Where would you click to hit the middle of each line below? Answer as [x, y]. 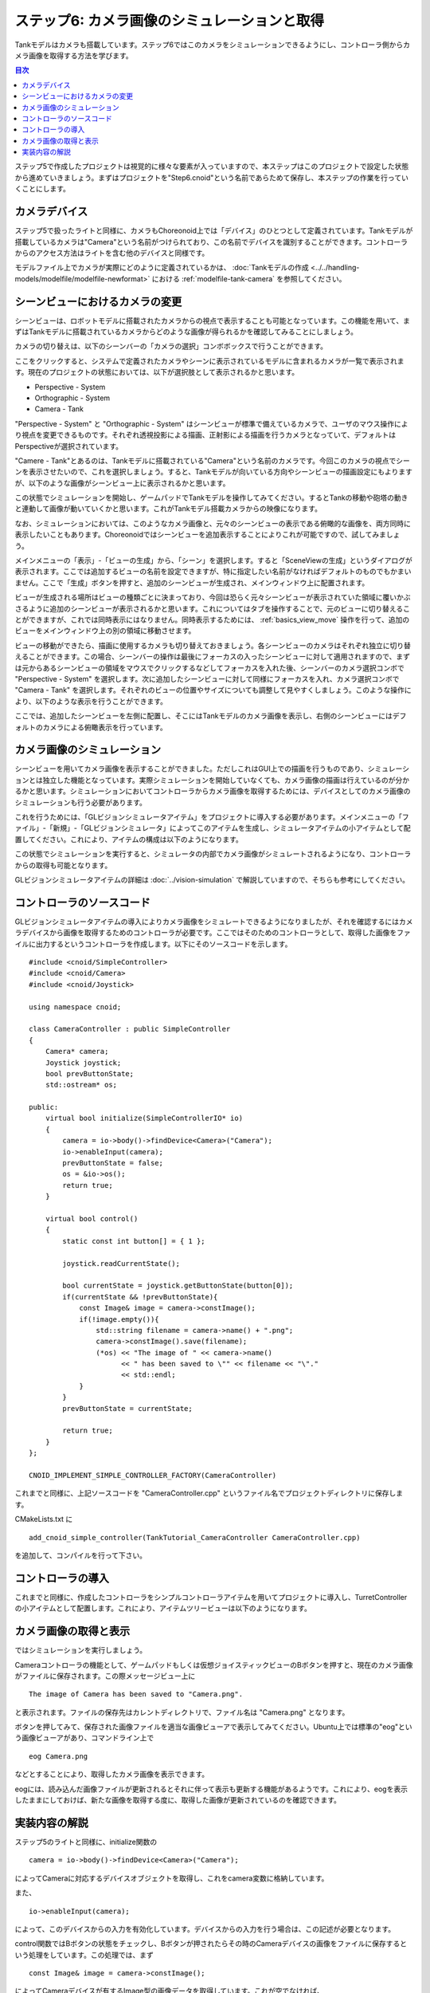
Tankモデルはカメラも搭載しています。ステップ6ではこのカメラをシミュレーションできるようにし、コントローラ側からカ [212, 45]
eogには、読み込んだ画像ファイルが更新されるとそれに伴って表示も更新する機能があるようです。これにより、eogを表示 [211, 1789]
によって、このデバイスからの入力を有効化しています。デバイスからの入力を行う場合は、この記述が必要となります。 [205, 1928]
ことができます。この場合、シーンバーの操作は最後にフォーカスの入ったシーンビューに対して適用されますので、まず [219, 657]
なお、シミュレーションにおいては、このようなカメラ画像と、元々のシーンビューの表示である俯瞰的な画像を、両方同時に [213, 523]
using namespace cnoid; [75, 1007]
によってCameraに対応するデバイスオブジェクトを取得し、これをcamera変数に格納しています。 [172, 1878]
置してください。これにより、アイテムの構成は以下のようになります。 [129, 839]
